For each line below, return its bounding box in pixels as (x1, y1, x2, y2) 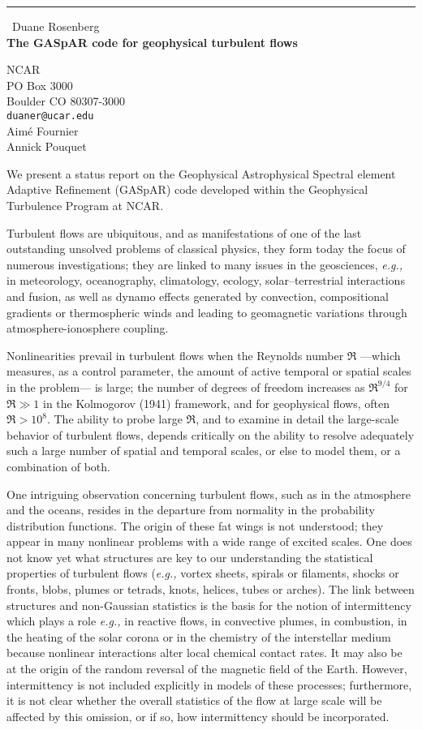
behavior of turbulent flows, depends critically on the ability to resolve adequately (6, 426, 415, 443)
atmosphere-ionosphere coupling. (6, 320, 169, 337)
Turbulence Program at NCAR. (6, 197, 164, 213)
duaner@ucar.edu (6, 109, 94, 122)
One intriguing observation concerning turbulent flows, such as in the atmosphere (6, 485, 411, 502)
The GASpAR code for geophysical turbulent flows (6, 33, 298, 50)
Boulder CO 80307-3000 (6, 92, 126, 109)
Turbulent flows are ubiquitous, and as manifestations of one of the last (6, 224, 362, 241)
